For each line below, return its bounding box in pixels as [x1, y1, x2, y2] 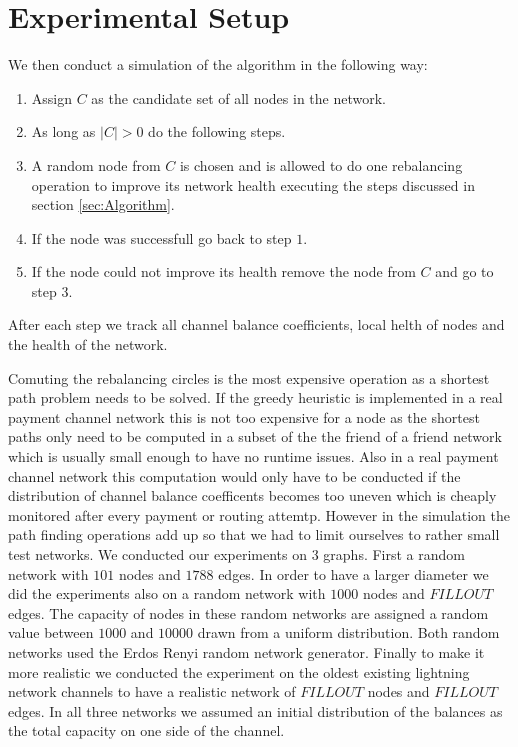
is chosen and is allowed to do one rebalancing [179, 154, 463, 175]
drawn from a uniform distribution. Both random [197, 622, 500, 643]
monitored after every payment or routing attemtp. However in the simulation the [8, 504, 510, 525]
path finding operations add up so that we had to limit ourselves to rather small [8, 524, 500, 545]
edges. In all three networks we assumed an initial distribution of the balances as [8, 700, 503, 721]
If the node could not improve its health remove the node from [31, 261, 416, 282]
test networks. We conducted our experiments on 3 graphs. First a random [8, 544, 465, 564]
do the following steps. [148, 121, 286, 142]
